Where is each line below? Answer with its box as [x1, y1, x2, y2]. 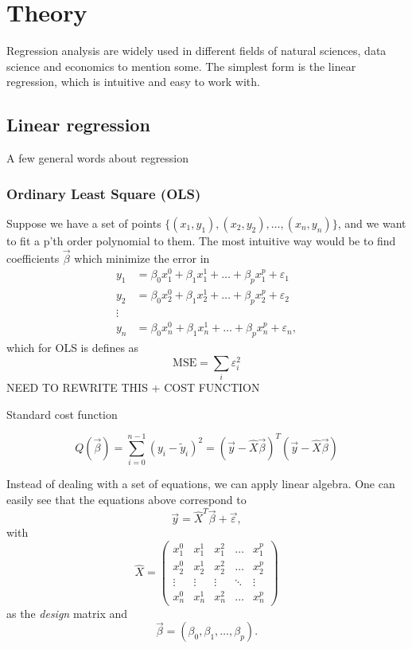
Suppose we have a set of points [6, 214, 161, 231]
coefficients [6, 249, 60, 266]
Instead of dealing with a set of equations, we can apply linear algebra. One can [6, 475, 395, 492]
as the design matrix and [6, 604, 128, 621]
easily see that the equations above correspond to [6, 491, 247, 507]
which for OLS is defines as [6, 339, 139, 356]
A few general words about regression [6, 150, 189, 166]
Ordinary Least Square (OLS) [6, 183, 201, 203]
